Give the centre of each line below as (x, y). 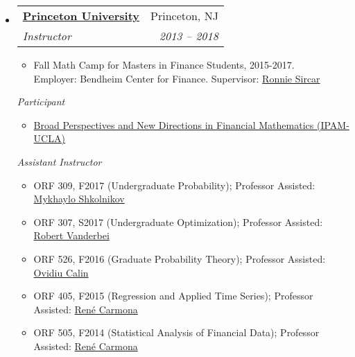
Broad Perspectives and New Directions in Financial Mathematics (174, 124)
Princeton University (81, 16)
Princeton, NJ (184, 16)
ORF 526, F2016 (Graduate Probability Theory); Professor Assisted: (180, 258)
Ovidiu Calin (61, 272)
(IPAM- (333, 124)
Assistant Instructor (59, 161)
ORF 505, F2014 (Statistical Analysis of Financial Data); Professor (176, 332)
